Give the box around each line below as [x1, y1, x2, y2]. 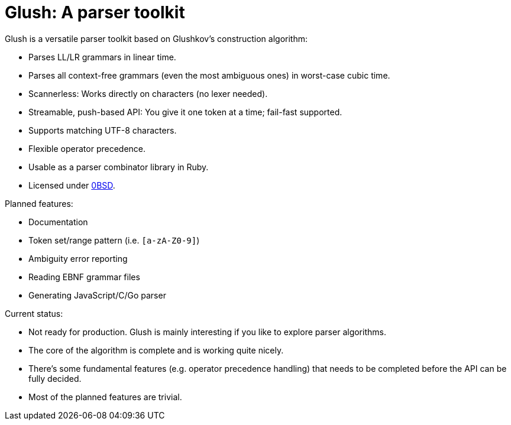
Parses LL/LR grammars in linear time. [28, 51, 176, 62]
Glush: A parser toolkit [5, 2, 185, 22]
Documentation [28, 216, 88, 227]
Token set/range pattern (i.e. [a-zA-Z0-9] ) [28, 235, 200, 245]
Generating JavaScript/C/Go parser [28, 290, 166, 300]
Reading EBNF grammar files [28, 271, 140, 282]
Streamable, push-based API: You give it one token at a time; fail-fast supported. [28, 106, 342, 117]
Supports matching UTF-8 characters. [28, 125, 177, 135]
